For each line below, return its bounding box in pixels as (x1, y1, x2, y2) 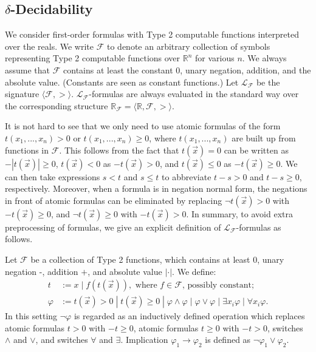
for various (195, 52, 235, 64)
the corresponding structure (5, 99, 108, 112)
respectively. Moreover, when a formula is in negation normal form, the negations (5, 182, 307, 195)
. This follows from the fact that (59, 143, 179, 156)
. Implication (120, 333, 168, 346)
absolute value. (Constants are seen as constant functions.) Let (5, 75, 239, 88)
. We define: (172, 265, 216, 277)
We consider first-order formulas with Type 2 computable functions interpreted (5, 28, 299, 41)
